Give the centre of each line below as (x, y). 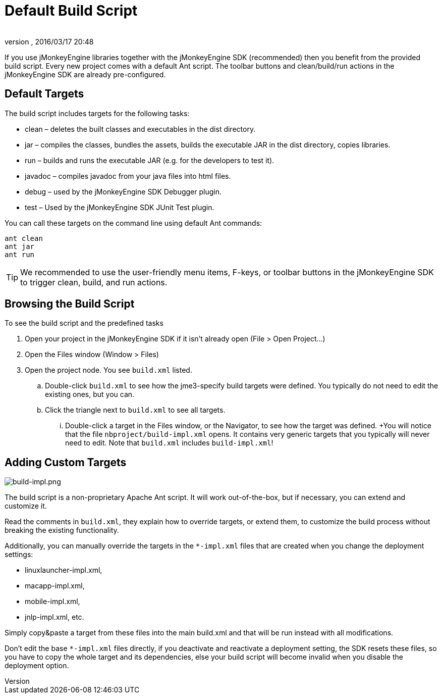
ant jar (20, 246)
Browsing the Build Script (70, 304)
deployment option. (37, 666)
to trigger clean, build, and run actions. (94, 282)
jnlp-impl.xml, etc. (54, 617)
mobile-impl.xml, (52, 602)
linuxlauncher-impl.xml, (64, 570)
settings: (19, 555)
